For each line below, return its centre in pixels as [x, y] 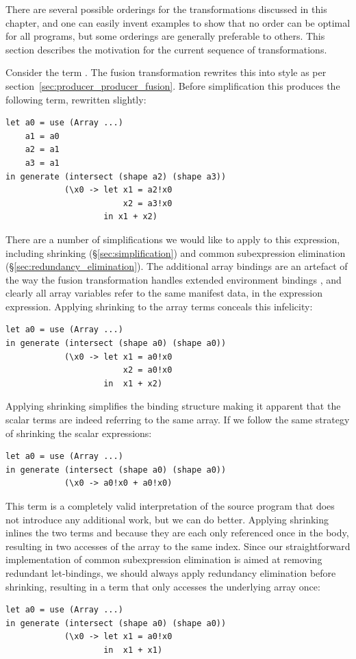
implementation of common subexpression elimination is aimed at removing [164, 559]
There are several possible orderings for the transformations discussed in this [166, 9]
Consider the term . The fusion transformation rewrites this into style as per [166, 72]
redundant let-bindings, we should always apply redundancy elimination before [171, 572]
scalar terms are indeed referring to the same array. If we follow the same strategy [178, 420]
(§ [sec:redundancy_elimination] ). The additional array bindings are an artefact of [177, 266]
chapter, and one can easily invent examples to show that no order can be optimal [178, 22]
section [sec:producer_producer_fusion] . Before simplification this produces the [173, 85]
